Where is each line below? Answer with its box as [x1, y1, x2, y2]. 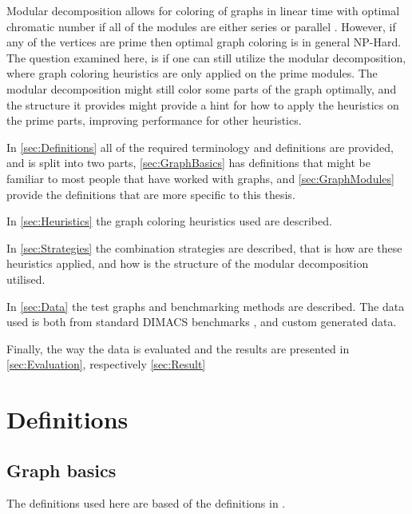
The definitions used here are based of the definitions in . [6, 495, 286, 512]
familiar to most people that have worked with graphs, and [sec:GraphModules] [6, 169, 394, 186]
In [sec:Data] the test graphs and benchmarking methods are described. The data [6, 297, 405, 314]
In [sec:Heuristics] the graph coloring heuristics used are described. [6, 213, 332, 229]
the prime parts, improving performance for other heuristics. [6, 112, 302, 129]
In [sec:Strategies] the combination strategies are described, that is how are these [6, 239, 402, 256]
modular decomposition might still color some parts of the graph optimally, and [6, 80, 397, 97]
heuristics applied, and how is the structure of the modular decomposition [6, 255, 369, 272]
